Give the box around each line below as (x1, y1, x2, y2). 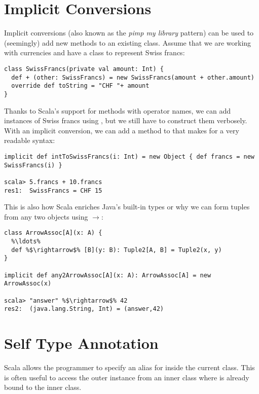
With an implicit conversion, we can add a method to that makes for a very (4, 125, 239, 135)
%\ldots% (11, 238, 41, 245)
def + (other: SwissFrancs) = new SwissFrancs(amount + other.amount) (11, 74, 254, 81)
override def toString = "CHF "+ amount (11, 82, 150, 90)
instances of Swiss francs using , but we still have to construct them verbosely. (4, 115, 247, 126)
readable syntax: (4, 135, 55, 146)
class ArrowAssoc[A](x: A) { (4, 229, 102, 237)
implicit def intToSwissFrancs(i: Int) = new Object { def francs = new (4, 153, 254, 160)
